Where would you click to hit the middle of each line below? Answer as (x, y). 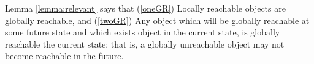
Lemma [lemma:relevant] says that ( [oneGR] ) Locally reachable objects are (145, 8)
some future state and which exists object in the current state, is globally (143, 32)
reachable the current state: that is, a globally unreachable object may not (145, 44)
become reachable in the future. (64, 56)
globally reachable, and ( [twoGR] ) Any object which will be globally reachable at (157, 20)
